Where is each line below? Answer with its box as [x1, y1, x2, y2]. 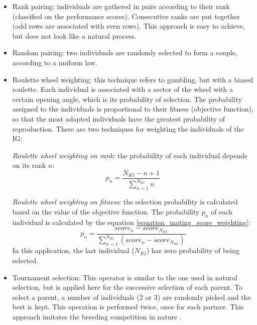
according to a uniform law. [12, 57, 97, 67]
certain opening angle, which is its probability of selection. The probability [12, 93, 242, 104]
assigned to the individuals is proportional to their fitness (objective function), [12, 103, 253, 114]
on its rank [12, 160, 46, 170]
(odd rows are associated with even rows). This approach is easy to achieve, [12, 21, 245, 31]
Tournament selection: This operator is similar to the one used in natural [12, 272, 237, 282]
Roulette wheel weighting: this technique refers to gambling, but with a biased [12, 74, 253, 84]
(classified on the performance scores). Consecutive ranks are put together [12, 11, 240, 21]
